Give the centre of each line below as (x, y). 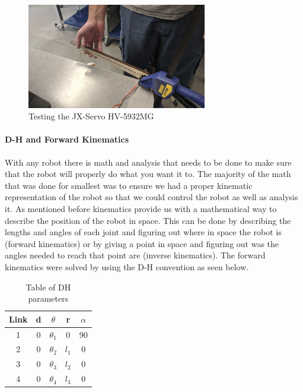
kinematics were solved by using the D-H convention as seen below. (127, 266)
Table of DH (48, 287)
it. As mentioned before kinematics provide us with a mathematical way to (141, 208)
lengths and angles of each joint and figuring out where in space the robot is (143, 232)
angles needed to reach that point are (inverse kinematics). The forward (135, 255)
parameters (48, 298)
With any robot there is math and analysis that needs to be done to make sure (148, 162)
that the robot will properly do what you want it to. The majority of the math (148, 174)
